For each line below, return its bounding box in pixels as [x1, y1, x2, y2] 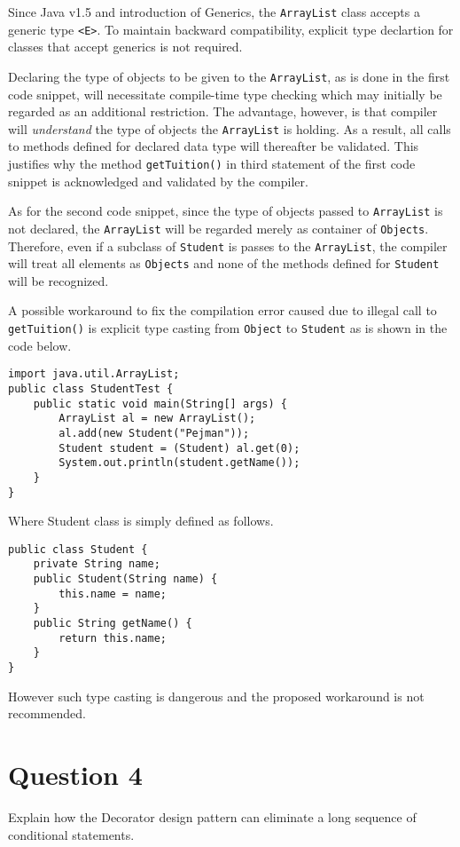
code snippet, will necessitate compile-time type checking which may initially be [8, 84, 442, 103]
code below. [8, 336, 72, 354]
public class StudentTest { [8, 382, 174, 395]
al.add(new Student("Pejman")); [58, 426, 250, 439]
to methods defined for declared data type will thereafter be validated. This [8, 137, 419, 155]
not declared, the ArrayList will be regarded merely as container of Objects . [8, 218, 429, 237]
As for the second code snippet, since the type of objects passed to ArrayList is [8, 202, 443, 220]
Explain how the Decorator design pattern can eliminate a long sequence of [8, 808, 417, 827]
